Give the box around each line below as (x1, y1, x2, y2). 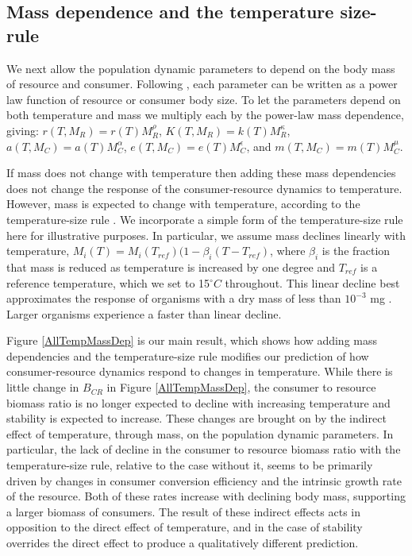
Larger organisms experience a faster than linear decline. (6, 305, 282, 322)
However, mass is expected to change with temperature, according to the (6, 195, 360, 212)
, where (270, 242, 306, 259)
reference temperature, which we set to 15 (6, 274, 210, 291)
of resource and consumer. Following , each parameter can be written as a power (6, 75, 398, 92)
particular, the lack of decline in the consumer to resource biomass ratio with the (6, 441, 401, 458)
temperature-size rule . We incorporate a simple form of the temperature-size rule (6, 210, 403, 227)
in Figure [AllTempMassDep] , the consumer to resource (106, 379, 376, 396)
